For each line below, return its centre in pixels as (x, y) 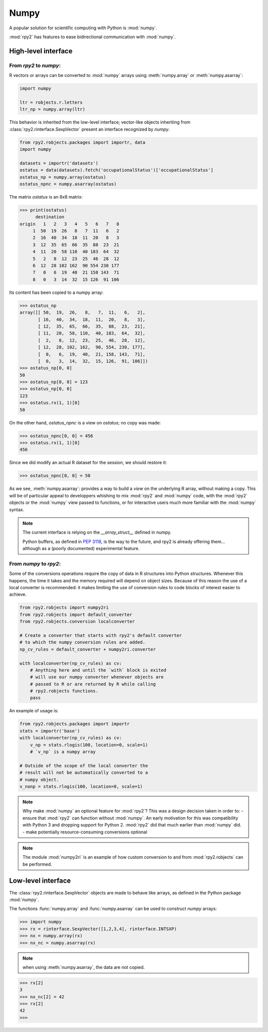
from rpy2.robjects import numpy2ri (64, 608)
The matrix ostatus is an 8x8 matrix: (46, 197)
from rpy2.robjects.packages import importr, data (83, 142)
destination (50, 217)
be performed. (37, 864)
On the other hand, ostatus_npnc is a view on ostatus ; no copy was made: (85, 422)
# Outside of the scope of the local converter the (84, 765)
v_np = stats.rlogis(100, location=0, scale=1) (89, 745)
